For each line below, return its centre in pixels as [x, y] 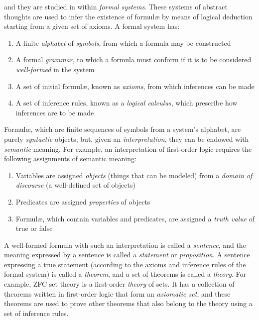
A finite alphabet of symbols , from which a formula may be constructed [123, 43]
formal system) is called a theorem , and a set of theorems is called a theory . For [125, 274]
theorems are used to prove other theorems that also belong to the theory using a [128, 303]
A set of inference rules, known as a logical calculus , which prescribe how [127, 103]
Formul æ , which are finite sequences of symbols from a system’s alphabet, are [123, 129]
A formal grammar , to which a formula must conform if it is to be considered [133, 59]
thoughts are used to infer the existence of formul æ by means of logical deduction [128, 16]
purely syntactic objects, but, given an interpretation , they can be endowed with [127, 139]
